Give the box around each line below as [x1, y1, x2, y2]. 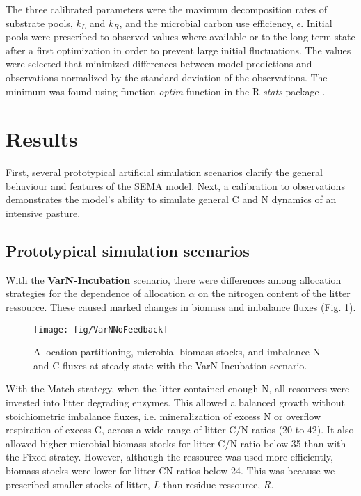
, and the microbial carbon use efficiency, [119, 15, 294, 30]
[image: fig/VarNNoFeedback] [33, 324, 168, 335]
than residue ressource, [163, 477, 261, 491]
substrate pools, [6, 15, 73, 30]
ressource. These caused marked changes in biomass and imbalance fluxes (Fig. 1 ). [6, 300, 356, 314]
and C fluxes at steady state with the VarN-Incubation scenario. [33, 358, 307, 372]
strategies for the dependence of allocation [6, 286, 186, 301]
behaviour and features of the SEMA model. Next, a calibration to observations [6, 178, 345, 193]
